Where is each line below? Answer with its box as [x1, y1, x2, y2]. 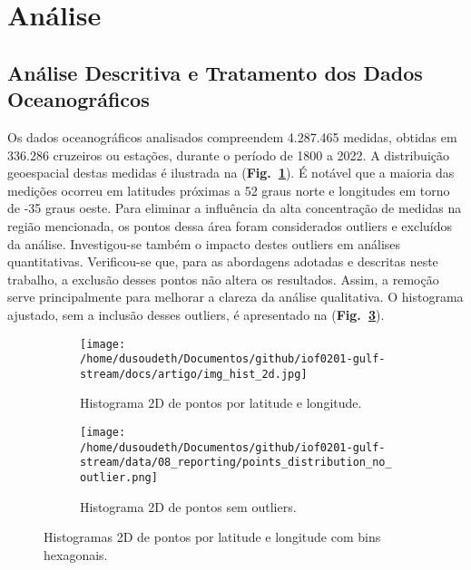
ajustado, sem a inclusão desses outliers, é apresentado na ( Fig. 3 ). [7, 304, 385, 324]
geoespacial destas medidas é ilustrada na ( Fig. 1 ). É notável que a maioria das [7, 163, 455, 182]
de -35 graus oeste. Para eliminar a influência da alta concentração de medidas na [7, 198, 462, 217]
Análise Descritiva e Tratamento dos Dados [7, 58, 423, 86]
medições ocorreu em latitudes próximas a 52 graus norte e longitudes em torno [7, 180, 450, 199]
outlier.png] [80, 471, 158, 485]
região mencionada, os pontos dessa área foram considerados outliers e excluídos [7, 216, 452, 235]
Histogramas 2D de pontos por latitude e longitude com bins [44, 527, 381, 546]
